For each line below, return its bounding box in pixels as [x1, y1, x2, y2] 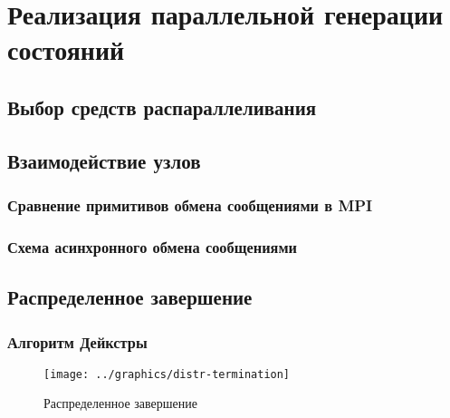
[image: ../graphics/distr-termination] [43, 367, 291, 381]
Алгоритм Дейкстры [7, 330, 148, 353]
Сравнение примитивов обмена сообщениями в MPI [7, 194, 373, 217]
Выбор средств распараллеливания [7, 92, 317, 121]
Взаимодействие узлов [7, 146, 201, 174]
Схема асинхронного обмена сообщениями [7, 235, 298, 258]
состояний [7, 31, 125, 68]
